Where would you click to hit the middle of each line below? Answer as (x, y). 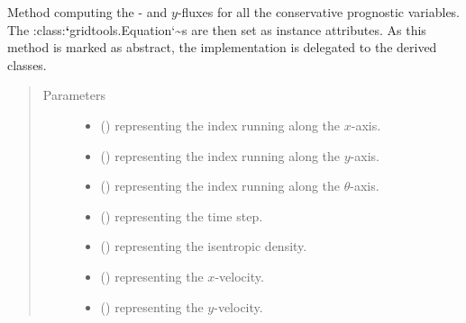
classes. (27, 64)
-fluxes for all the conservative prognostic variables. (319, 12)
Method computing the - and (87, 12)
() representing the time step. (182, 215)
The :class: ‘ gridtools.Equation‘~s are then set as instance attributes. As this (217, 29)
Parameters (74, 95)
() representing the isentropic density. (204, 246)
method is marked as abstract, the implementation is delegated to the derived (222, 47)
